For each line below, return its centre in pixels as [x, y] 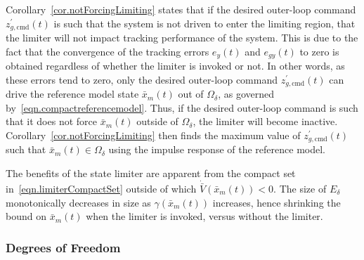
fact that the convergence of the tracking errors [108, 51]
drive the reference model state [72, 94]
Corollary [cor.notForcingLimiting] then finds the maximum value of [153, 135]
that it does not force [52, 121]
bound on [26, 216]
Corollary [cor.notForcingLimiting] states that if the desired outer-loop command [181, 9]
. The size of [300, 188]
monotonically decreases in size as [78, 202]
